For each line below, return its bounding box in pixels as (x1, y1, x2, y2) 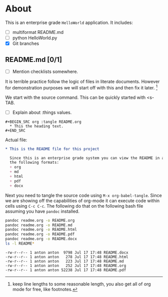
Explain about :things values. (12, 109, 72, 115)
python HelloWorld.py (12, 35, 57, 40)
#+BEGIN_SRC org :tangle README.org (5, 119, 81, 124)
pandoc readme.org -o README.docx (5, 237, 77, 242)
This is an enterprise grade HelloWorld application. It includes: (5, 19, 133, 25)
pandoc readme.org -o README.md (5, 223, 72, 228)
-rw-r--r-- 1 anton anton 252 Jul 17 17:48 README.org (5, 263, 126, 268)
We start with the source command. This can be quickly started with (5, 94, 146, 100)
